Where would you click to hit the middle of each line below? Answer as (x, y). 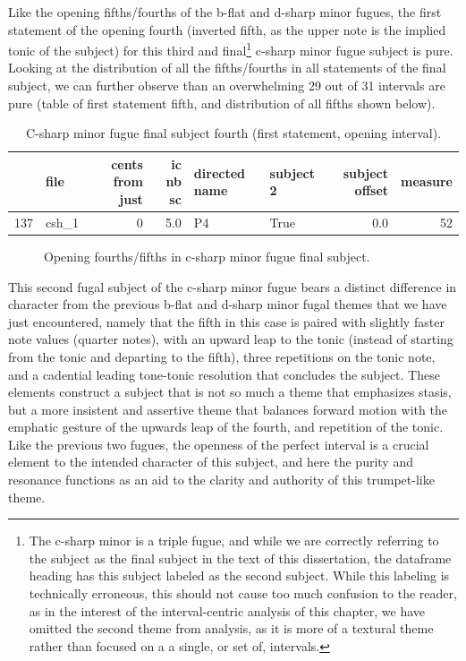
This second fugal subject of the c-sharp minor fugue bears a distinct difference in (233, 286)
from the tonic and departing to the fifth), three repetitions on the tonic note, (222, 356)
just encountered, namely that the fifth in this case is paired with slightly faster (226, 321)
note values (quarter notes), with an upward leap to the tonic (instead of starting (231, 339)
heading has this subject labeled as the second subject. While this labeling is (239, 575)
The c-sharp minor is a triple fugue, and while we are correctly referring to (234, 541)
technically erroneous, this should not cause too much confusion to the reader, (243, 593)
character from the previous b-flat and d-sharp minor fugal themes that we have (228, 304)
